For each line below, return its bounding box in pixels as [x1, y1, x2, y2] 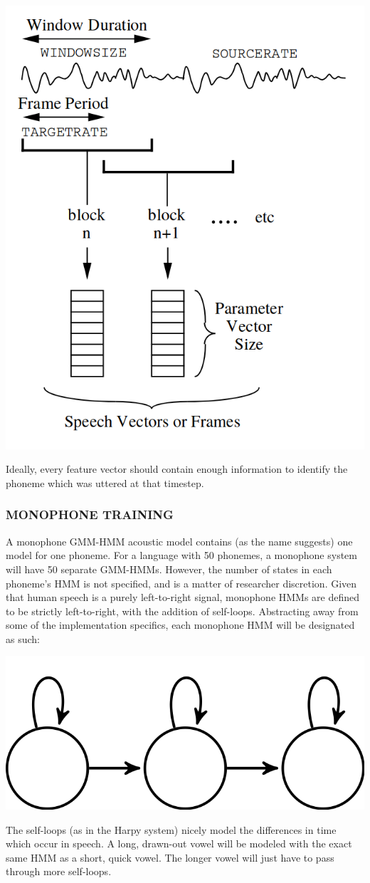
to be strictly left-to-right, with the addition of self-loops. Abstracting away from [6, 603, 359, 618]
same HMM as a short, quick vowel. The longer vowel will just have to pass [6, 850, 334, 864]
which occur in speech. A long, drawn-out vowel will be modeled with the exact [6, 836, 352, 851]
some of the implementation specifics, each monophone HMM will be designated [6, 617, 355, 632]
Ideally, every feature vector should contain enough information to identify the [6, 461, 348, 476]
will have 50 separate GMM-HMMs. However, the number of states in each [6, 561, 332, 576]
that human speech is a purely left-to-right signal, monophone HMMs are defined [6, 590, 360, 605]
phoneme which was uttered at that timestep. [6, 475, 204, 490]
